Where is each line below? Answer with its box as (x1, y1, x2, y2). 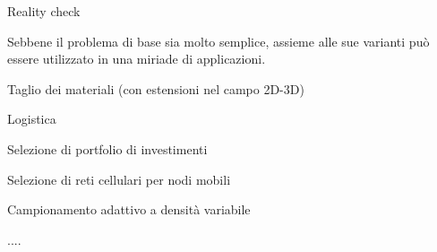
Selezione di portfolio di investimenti (7, 139, 208, 158)
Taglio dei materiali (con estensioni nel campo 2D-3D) (7, 79, 304, 98)
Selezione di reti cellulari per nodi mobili (7, 169, 231, 188)
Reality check (7, 2, 81, 20)
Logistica (7, 109, 56, 128)
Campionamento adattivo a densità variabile (7, 200, 251, 219)
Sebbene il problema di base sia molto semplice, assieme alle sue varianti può (7, 31, 430, 50)
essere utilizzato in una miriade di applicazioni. (7, 49, 266, 68)
